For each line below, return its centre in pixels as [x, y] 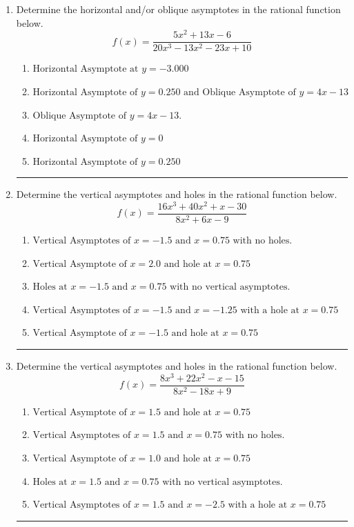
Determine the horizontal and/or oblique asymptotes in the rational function [178, 9]
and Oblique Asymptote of [240, 92]
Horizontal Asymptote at [86, 69]
